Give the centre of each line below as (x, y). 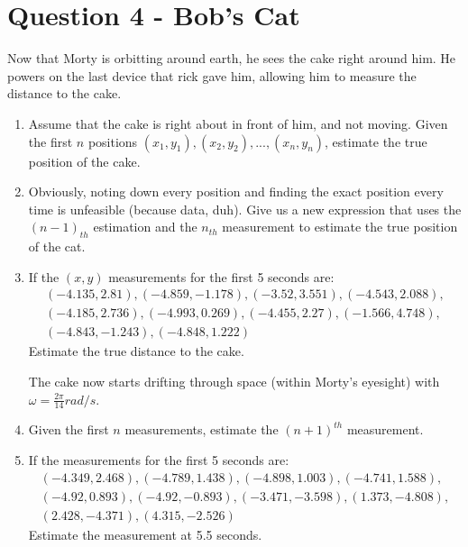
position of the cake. (84, 161)
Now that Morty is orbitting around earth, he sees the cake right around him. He (232, 58)
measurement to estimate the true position (340, 227)
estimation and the (145, 227)
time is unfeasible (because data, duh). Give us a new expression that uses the (245, 209)
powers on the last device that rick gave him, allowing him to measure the (212, 75)
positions (113, 141)
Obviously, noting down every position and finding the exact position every (236, 191)
